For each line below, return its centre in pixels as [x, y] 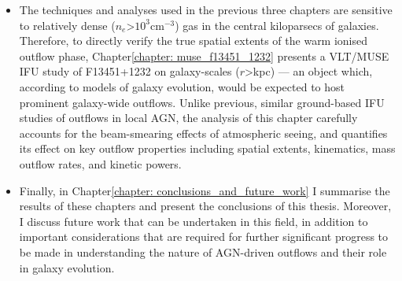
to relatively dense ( [67, 25]
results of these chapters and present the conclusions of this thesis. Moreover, [205, 206]
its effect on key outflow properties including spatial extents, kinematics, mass [207, 148]
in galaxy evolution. [67, 267]
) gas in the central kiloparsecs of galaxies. [277, 25]
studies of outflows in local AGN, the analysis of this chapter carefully [188, 118]
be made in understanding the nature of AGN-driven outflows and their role [203, 251]
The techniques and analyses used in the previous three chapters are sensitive [206, 9]
